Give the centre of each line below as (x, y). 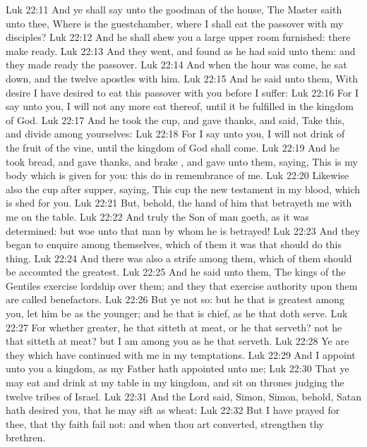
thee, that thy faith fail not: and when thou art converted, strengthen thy (165, 423)
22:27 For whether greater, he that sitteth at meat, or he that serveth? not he (174, 327)
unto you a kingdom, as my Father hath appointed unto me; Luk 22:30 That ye (178, 368)
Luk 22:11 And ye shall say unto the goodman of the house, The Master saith (174, 9)
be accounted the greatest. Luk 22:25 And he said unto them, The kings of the (176, 272)
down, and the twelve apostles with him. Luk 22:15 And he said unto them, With (182, 78)
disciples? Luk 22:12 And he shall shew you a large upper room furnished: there (178, 37)
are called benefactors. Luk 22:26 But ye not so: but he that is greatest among (175, 299)
